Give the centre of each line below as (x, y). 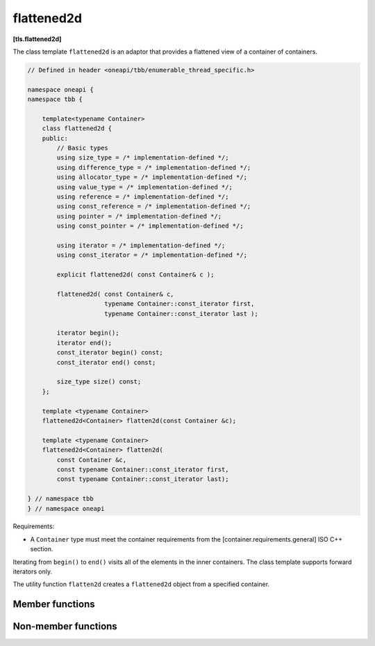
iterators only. (32, 572)
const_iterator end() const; (106, 362)
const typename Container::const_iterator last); (143, 479)
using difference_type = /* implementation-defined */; (154, 167)
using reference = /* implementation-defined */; (143, 197)
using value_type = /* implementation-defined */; (144, 187)
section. (42, 549)
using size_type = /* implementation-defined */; (143, 158)
